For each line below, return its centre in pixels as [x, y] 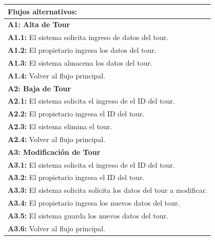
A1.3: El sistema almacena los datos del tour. [80, 62]
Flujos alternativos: [43, 11]
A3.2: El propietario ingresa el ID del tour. [76, 177]
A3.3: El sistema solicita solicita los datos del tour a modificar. [108, 190]
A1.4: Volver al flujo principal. [57, 75]
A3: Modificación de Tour [54, 152]
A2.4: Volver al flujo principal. [57, 139]
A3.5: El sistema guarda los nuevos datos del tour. [88, 215]
